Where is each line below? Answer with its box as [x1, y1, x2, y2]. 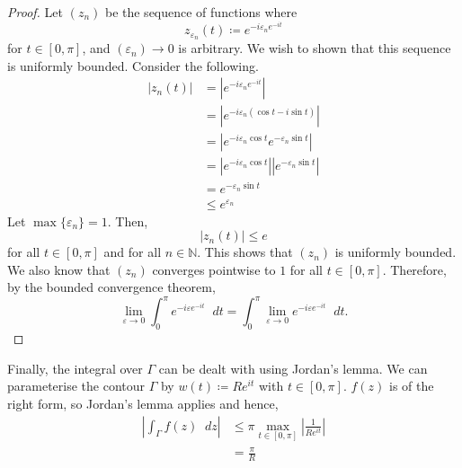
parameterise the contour [7, 376, 146, 395]
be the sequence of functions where [104, 3, 298, 21]
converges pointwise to [152, 260, 276, 278]
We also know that [7, 260, 111, 278]
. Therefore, [382, 260, 447, 278]
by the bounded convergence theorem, [7, 278, 216, 296]
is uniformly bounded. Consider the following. [7, 56, 259, 75]
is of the [388, 376, 434, 395]
